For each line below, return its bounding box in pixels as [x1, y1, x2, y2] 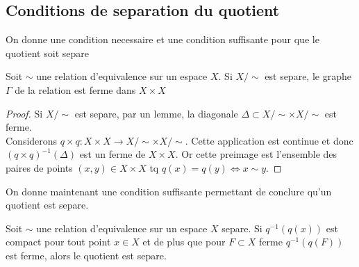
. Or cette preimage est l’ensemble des [175, 147, 337, 161]
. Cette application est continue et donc [185, 133, 353, 147]
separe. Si [222, 220, 262, 235]
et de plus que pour [142, 234, 226, 249]
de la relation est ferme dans [15, 82, 136, 97]
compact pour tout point [6, 234, 111, 249]
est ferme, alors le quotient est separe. [6, 248, 167, 262]
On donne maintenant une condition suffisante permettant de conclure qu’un [6, 184, 332, 198]
